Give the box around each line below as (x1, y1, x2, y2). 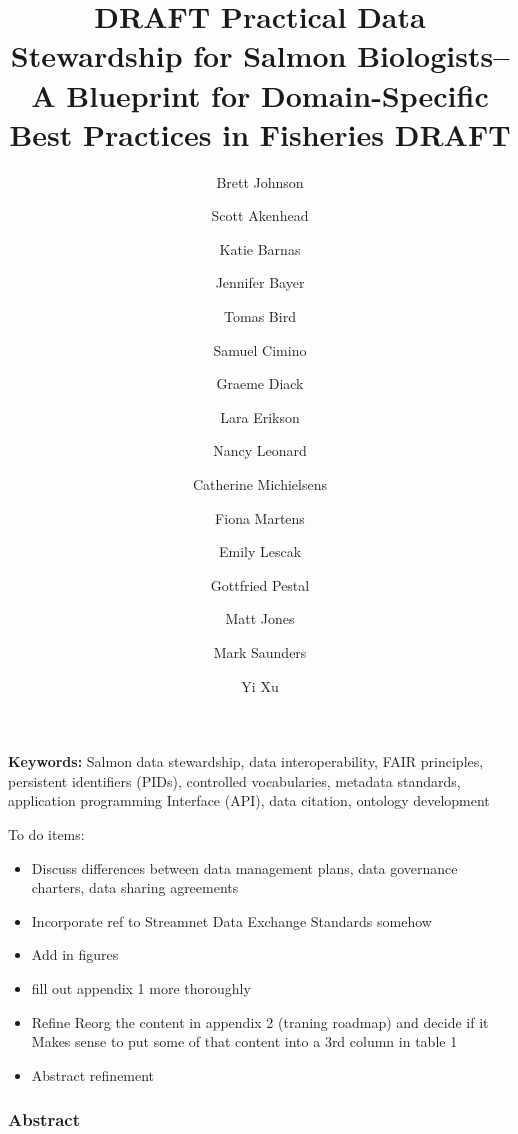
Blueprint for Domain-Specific (66, 74, 489, 115)
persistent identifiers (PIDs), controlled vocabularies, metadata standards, (8, 770, 461, 791)
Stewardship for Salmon (10, 35, 347, 76)
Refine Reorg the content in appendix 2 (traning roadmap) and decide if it (31, 1011, 489, 1032)
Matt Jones (225, 608, 295, 629)
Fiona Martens (215, 507, 305, 528)
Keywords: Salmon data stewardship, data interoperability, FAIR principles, (8, 751, 484, 772)
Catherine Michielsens (193, 474, 327, 495)
